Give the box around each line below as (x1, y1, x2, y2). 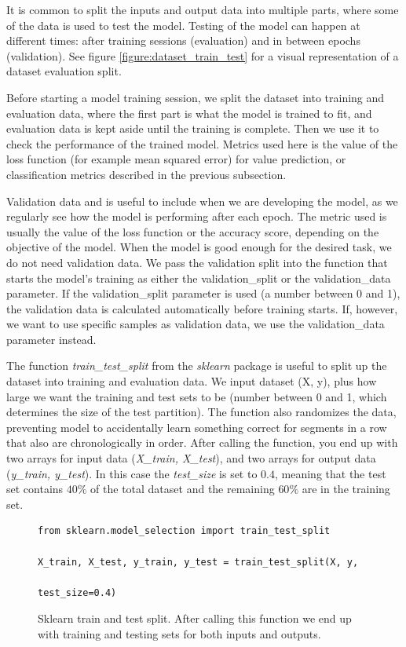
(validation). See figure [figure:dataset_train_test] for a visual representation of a (6, 47, 399, 64)
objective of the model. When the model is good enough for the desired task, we (6, 239, 392, 255)
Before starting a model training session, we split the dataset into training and (6, 89, 385, 105)
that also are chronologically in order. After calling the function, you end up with (6, 434, 398, 451)
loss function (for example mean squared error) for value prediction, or (6, 151, 346, 167)
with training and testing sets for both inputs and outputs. (38, 625, 321, 642)
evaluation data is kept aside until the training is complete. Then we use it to (6, 120, 379, 137)
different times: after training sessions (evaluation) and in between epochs (6, 32, 360, 49)
